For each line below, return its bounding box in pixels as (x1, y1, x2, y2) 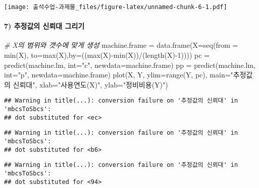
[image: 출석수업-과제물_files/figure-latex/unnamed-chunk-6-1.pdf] (4, 4, 227, 11)
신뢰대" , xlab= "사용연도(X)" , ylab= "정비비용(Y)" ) (13, 79, 168, 89)
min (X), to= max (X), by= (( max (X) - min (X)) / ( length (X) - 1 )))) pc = (4, 50, 210, 60)
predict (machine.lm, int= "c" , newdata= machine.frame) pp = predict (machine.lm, (4, 59, 255, 70)
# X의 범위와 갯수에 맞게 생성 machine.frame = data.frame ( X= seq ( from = (4, 40, 238, 50)
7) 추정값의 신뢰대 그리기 (4, 21, 85, 31)
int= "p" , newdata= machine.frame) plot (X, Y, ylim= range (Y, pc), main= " (4, 69, 233, 80)
